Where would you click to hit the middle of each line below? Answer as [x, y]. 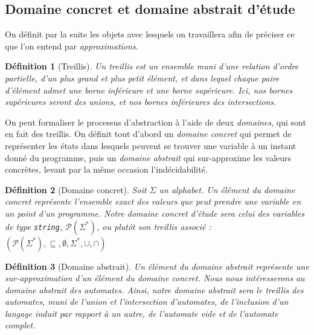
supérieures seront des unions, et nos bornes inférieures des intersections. [141, 102]
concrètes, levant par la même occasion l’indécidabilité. [106, 169]
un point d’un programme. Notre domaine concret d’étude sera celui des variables [155, 213]
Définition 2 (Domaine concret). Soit [76, 189]
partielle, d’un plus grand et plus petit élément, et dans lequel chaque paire [142, 78]
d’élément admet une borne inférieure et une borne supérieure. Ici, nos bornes [149, 90]
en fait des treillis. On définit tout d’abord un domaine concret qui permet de [148, 134]
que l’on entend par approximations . [72, 46]
